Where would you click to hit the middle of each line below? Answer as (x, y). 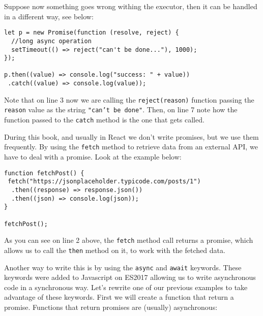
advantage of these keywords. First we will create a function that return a (119, 297)
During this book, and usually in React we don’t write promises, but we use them (131, 136)
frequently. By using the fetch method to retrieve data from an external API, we (131, 147)
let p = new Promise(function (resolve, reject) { (92, 33)
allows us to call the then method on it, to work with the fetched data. (115, 250)
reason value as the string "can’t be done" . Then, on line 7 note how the (121, 109)
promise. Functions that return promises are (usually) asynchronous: (111, 307)
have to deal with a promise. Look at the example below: (93, 156)
